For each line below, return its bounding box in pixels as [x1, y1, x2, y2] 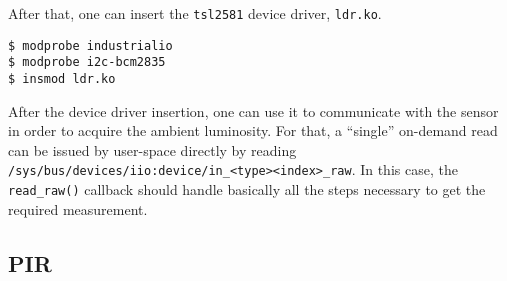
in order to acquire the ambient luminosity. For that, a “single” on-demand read [8, 120, 498, 141]
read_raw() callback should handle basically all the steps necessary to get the [8, 179, 486, 200]
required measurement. [8, 198, 148, 219]
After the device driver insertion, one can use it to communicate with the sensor [8, 100, 499, 121]
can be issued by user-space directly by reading [8, 139, 297, 160]
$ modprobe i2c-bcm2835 [8, 55, 166, 70]
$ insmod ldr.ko [8, 71, 116, 86]
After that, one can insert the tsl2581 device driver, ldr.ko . [8, 3, 382, 23]
